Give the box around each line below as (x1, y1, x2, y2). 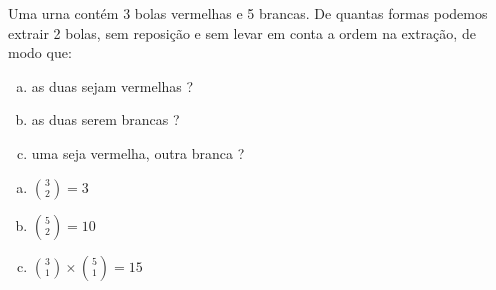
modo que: (8, 42, 72, 63)
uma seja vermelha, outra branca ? (31, 142, 245, 163)
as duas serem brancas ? (31, 109, 180, 130)
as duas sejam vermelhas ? (31, 75, 194, 96)
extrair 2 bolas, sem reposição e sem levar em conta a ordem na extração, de (8, 22, 476, 43)
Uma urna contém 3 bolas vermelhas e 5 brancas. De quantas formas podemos (8, 3, 488, 23)
